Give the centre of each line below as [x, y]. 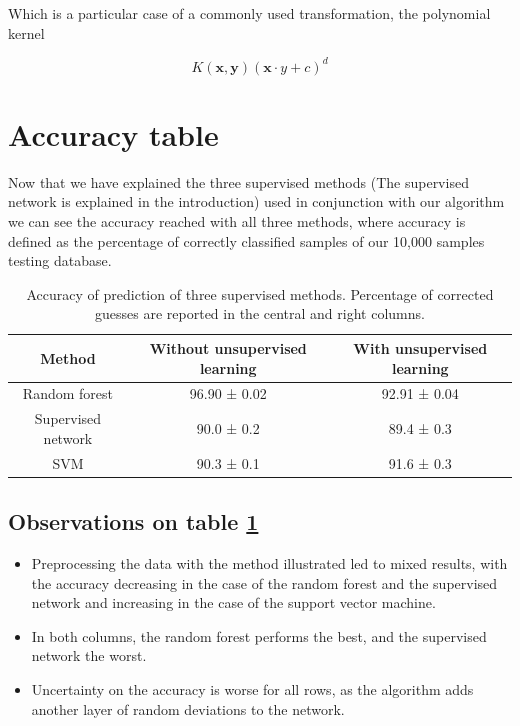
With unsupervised [420, 347]
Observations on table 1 [133, 521]
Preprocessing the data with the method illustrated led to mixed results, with [269, 562]
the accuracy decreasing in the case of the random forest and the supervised [264, 582]
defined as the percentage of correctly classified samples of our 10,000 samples [246, 240]
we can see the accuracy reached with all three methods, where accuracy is [237, 221]
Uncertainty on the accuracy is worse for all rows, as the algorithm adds [252, 688]
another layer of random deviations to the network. [188, 708]
